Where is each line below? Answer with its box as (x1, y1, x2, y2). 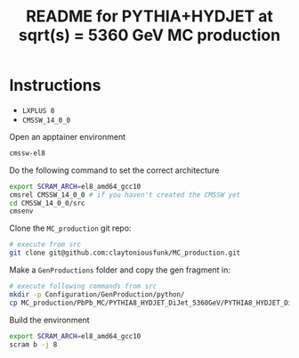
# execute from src (9, 240, 82, 249)
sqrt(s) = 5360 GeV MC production (18, 25, 281, 45)
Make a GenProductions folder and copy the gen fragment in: (9, 264, 231, 275)
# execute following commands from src (9, 282, 158, 291)
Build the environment (9, 314, 91, 325)
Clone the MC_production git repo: (9, 223, 132, 233)
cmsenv (9, 207, 34, 216)
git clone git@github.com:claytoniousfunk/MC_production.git (9, 248, 241, 257)
